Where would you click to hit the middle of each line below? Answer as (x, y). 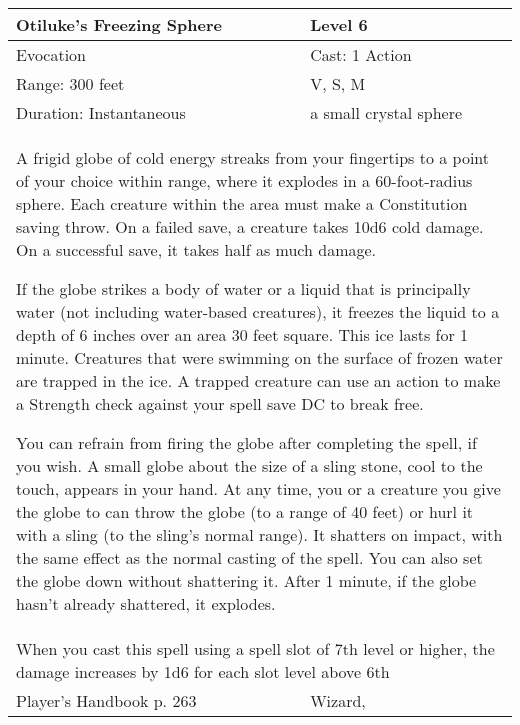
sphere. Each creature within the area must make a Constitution (242, 203)
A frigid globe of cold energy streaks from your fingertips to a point (253, 157)
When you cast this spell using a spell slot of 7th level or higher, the (255, 648)
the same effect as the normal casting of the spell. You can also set (249, 557)
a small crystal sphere (386, 112)
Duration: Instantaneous (101, 112)
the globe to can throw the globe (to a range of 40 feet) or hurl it (245, 511)
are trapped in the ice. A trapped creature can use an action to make (258, 380)
